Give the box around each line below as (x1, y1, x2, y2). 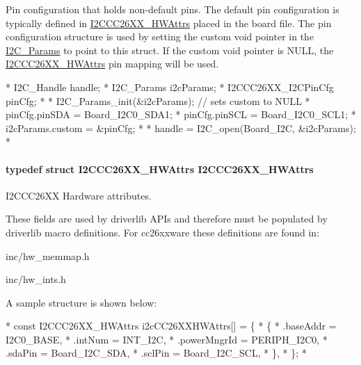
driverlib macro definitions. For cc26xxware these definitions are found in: (6, 225, 320, 239)
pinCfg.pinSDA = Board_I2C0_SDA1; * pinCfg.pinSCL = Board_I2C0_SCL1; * (6, 107, 356, 122)
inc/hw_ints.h (6, 272, 66, 286)
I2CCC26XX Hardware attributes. (6, 188, 152, 202)
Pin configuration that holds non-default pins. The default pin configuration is (6, 2, 339, 16)
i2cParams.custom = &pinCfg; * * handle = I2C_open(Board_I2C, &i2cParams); (6, 120, 356, 135)
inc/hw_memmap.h (6, 248, 90, 263)
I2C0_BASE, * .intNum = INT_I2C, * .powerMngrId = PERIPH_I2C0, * (6, 332, 328, 346)
